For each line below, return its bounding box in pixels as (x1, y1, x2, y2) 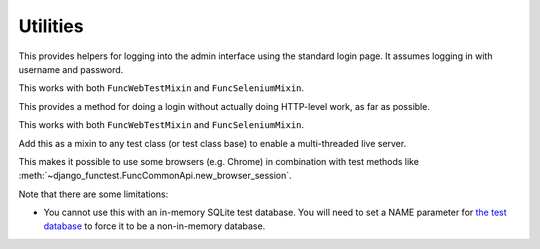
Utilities (18, 15, 84, 37)
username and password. (18, 63, 124, 75)
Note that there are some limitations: (18, 188, 169, 200)
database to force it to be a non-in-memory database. (43, 220, 266, 232)
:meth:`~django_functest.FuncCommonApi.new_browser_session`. (18, 170, 292, 182)
